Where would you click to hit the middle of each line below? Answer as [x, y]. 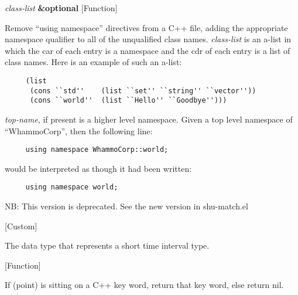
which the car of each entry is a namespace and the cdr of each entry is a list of [148, 50]
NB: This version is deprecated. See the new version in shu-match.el [126, 206]
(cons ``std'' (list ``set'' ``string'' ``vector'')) [143, 91]
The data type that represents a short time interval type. [107, 245]
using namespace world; [72, 187]
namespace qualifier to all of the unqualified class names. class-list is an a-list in [148, 39]
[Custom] [21, 226]
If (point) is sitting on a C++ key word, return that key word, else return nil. [144, 285]
